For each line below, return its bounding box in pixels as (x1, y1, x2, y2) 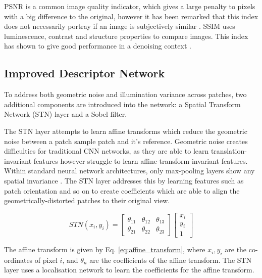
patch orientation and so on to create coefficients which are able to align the (4, 185, 240, 196)
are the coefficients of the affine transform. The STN (89, 254, 252, 265)
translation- (211, 146, 247, 156)
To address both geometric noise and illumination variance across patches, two (4, 89, 247, 100)
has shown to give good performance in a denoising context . (4, 40, 191, 51)
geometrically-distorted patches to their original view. (4, 195, 170, 206)
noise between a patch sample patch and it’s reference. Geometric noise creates (4, 135, 248, 146)
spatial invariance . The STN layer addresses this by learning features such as (4, 175, 244, 186)
